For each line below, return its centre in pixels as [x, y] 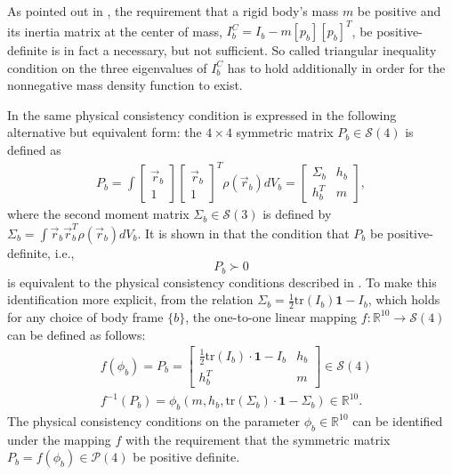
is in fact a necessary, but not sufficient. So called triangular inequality [244, 50]
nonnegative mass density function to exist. [125, 85]
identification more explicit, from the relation [130, 299]
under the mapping [59, 439]
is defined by [297, 214]
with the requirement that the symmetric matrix [258, 439]
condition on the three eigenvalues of [107, 67]
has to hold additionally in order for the [336, 67]
